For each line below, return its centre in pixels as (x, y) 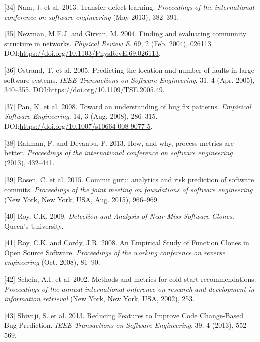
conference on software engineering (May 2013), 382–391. (92, 16)
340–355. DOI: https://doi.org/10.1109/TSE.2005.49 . (84, 90)
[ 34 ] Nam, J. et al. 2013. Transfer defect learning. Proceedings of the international (129, 7)
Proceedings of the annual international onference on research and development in (129, 289)
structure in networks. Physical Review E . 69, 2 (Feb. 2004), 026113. (109, 43)
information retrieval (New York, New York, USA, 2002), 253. (99, 299)
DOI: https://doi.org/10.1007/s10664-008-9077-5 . (78, 126)
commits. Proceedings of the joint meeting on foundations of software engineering (128, 189)
